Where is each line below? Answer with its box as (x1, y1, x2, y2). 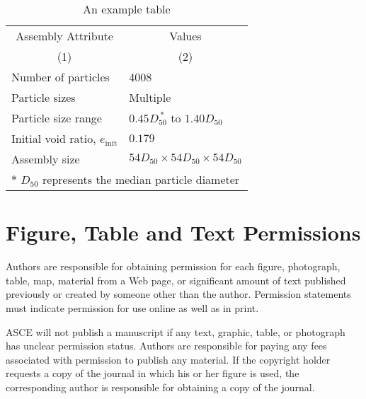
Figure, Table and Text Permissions (6, 218, 361, 247)
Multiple (129, 89, 171, 105)
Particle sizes (11, 89, 76, 105)
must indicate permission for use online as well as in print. (6, 300, 259, 315)
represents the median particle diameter (42, 171, 240, 187)
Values (169, 28, 202, 44)
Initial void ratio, (11, 130, 96, 146)
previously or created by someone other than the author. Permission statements (6, 287, 351, 301)
